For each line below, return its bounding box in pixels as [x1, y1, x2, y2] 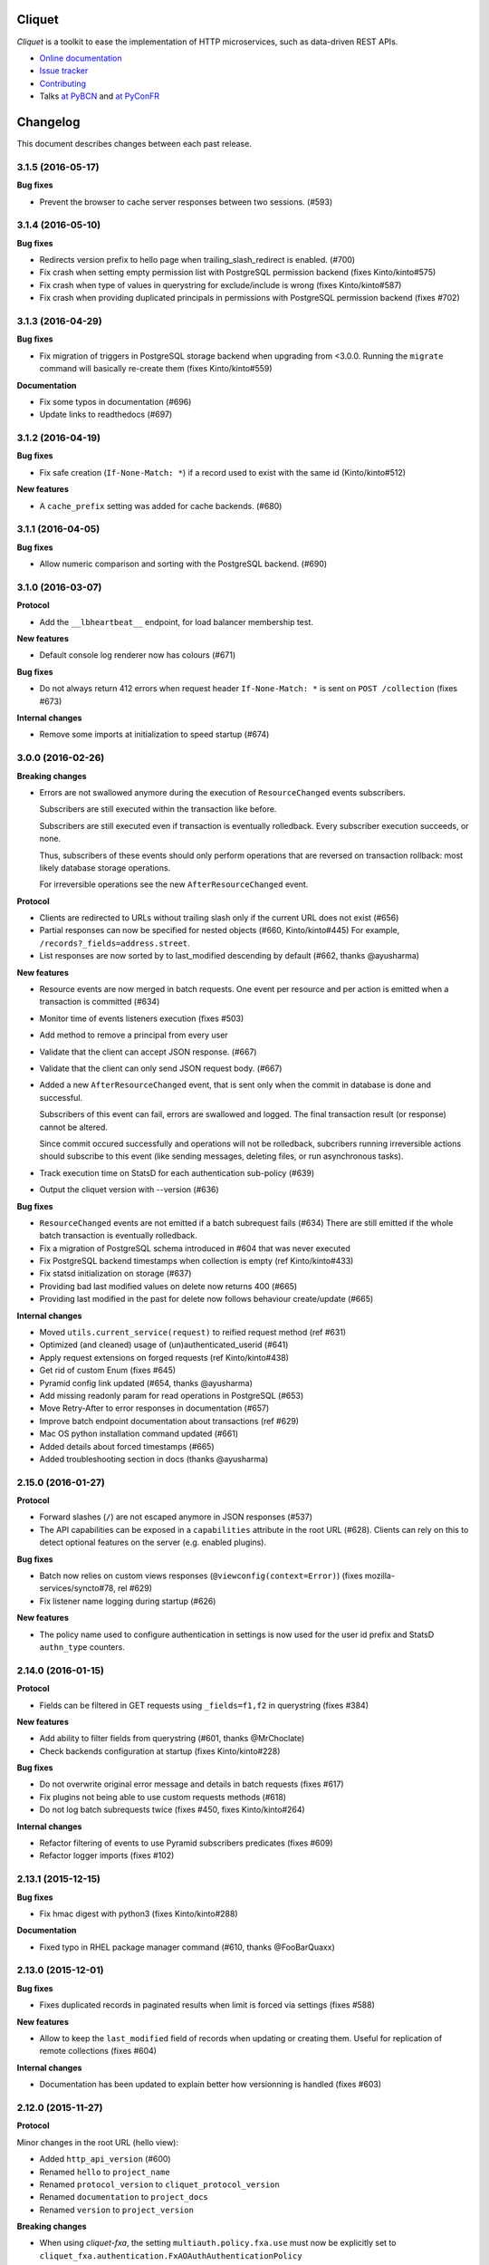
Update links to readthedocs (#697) [39, 409, 173, 420]
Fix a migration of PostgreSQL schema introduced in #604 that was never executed [39, 1242, 350, 1254]
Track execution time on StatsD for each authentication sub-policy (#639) [39, 1167, 315, 1178]
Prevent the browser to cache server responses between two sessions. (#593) [39, 196, 333, 207]
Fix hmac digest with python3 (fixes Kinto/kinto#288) [39, 1908, 238, 1919]
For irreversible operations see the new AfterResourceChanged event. [39, 879, 309, 890]
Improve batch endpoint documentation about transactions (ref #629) [39, 1415, 299, 1426]
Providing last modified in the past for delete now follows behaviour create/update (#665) [39, 1294, 374, 1305]
